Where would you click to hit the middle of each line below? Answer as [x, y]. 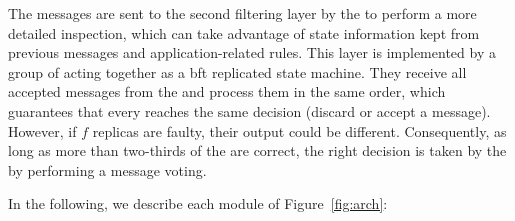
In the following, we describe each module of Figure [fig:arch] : [198, 203]
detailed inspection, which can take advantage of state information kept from [244, 32]
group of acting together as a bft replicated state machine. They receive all [237, 71]
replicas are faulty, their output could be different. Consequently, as [299, 130]
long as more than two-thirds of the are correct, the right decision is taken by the [257, 150]
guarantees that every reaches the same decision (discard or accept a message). [249, 110]
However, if [42, 130]
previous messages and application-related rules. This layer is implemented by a [252, 52]
